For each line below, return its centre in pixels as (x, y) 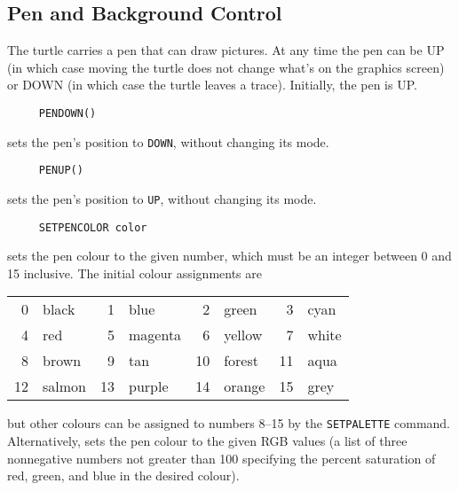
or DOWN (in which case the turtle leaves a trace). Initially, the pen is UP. (212, 85)
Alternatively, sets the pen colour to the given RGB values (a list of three (207, 441)
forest (241, 361)
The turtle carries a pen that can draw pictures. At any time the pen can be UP (226, 50)
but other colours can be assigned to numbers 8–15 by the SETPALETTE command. (229, 423)
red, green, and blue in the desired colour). (123, 475)
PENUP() (61, 171)
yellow (243, 335)
